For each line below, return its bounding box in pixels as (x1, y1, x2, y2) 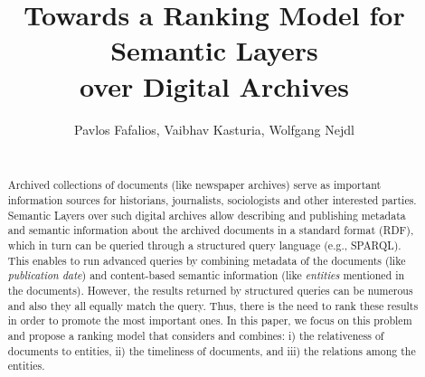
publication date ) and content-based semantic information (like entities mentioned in (7, 268, 405, 283)
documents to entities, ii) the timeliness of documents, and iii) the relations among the (7, 343, 416, 358)
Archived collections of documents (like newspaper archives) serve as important (7, 177, 382, 193)
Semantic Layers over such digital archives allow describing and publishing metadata (7, 207, 406, 222)
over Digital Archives (80, 67, 349, 104)
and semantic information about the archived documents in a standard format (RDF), (7, 222, 414, 238)
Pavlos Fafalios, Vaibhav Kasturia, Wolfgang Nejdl (74, 119, 354, 138)
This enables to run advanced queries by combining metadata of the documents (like (7, 252, 406, 268)
